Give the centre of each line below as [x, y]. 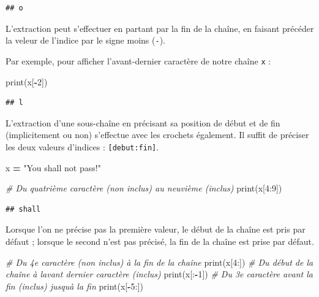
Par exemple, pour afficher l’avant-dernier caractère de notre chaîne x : [138, 60]
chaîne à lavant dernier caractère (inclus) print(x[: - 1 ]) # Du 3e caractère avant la [159, 274]
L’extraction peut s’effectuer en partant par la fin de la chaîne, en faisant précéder [160, 28]
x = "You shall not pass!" [53, 167]
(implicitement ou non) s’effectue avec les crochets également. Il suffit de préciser [157, 135]
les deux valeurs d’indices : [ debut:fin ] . [82, 146]
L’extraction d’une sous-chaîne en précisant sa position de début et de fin [143, 122]
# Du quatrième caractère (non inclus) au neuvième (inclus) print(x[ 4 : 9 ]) [144, 188]
